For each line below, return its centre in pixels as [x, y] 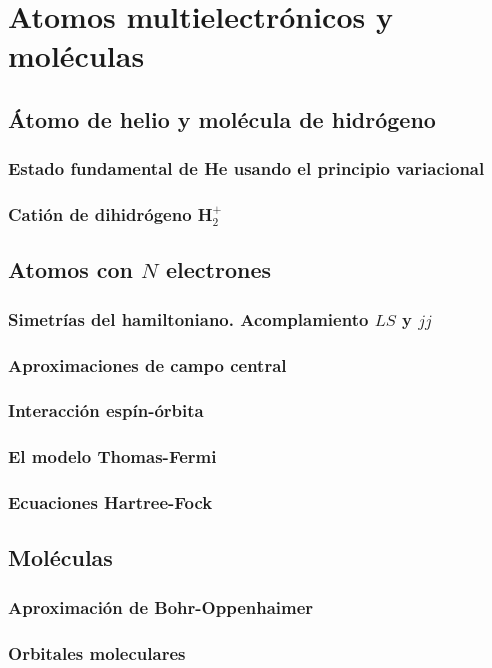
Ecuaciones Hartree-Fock [110, 502]
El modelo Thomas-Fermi [112, 456]
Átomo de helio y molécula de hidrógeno [222, 118]
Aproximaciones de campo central [147, 364]
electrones [218, 269]
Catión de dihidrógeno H [110, 214]
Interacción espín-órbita [106, 410]
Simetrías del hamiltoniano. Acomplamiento [188, 318]
